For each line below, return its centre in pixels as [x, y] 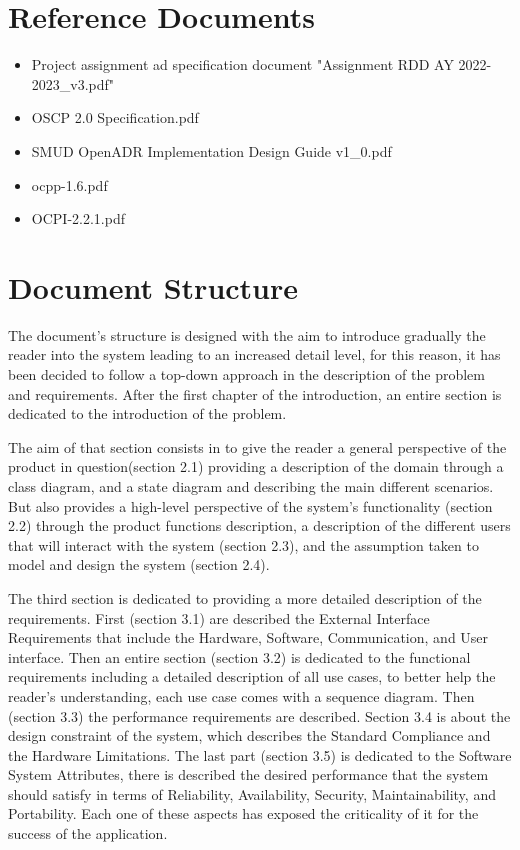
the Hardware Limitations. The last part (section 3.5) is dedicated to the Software [260, 754]
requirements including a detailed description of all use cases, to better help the [252, 676]
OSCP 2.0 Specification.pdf [115, 117]
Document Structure [153, 286]
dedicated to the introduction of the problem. [147, 413]
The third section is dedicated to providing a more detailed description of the [245, 597]
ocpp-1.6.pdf [69, 184]
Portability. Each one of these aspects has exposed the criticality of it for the [243, 813]
